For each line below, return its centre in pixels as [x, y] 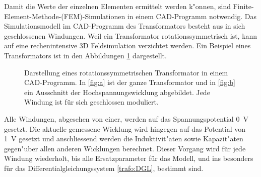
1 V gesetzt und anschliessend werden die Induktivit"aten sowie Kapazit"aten [124, 139]
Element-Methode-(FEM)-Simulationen [65, 16]
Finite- [243, 6]
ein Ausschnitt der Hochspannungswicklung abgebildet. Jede [117, 92]
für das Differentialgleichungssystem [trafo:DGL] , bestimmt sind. [104, 168]
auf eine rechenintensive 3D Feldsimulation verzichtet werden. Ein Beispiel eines [127, 46]
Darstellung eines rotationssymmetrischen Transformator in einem [126, 72]
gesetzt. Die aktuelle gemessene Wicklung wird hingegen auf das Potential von [125, 128]
